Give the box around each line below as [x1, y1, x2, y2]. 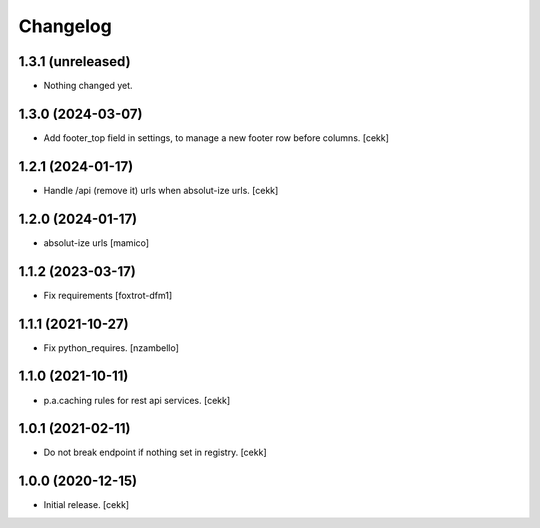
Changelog [18, 15, 112, 37]
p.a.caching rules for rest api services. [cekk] [43, 394, 231, 406]
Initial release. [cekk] [43, 499, 130, 511]
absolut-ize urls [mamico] [43, 236, 150, 249]
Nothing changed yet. [43, 80, 134, 92]
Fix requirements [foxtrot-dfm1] [43, 289, 173, 301]
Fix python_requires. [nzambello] [43, 341, 180, 354]
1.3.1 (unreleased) [18, 53, 131, 70]
